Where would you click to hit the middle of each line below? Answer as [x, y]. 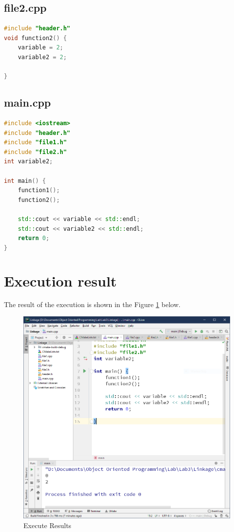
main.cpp [28, 102]
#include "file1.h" [35, 143]
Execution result [60, 281]
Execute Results [48, 525]
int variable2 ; [29, 162]
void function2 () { [35, 38]
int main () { [25, 181]
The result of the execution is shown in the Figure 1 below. [92, 304]
